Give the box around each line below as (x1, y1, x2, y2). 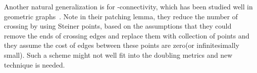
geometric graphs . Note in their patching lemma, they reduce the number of (4, 11, 238, 21)
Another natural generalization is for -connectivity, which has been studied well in (4, 1, 253, 11)
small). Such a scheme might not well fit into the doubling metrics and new (4, 49, 233, 60)
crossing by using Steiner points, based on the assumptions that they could (4, 21, 232, 31)
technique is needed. (4, 59, 65, 70)
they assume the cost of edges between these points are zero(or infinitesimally (4, 40, 240, 50)
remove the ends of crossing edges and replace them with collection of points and (4, 30, 250, 40)
